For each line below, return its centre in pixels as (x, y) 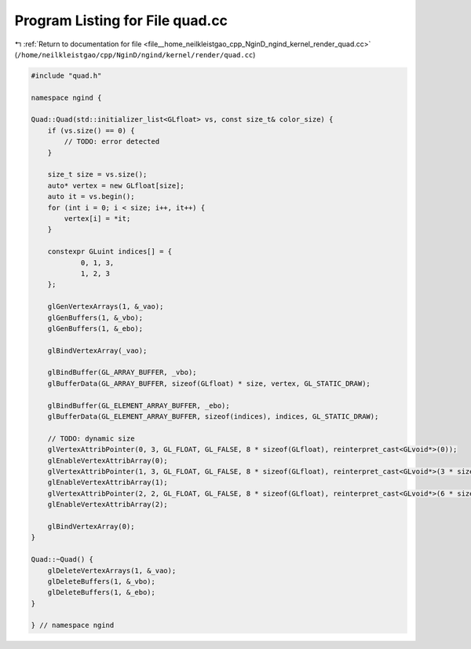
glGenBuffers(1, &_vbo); (95, 317)
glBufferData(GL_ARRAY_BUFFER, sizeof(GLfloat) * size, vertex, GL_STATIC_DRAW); (209, 383)
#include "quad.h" (66, 75)
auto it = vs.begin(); (91, 197)
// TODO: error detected (112, 142)
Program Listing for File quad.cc (121, 20)
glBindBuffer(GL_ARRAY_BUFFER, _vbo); (122, 372)
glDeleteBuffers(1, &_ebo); (102, 592)
